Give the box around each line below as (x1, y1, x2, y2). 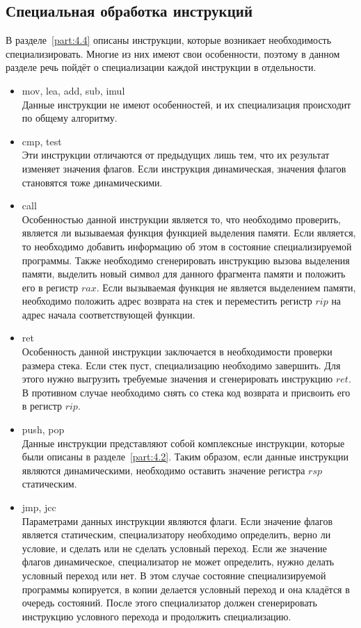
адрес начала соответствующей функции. (22, 307, 195, 321)
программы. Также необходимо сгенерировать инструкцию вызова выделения (22, 252, 350, 267)
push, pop (22, 422, 65, 437)
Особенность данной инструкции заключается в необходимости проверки (22, 344, 332, 359)
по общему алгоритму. (22, 111, 118, 125)
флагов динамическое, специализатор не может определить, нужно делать (22, 554, 335, 569)
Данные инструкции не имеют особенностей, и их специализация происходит (22, 97, 351, 111)
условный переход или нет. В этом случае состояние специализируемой (22, 567, 326, 582)
